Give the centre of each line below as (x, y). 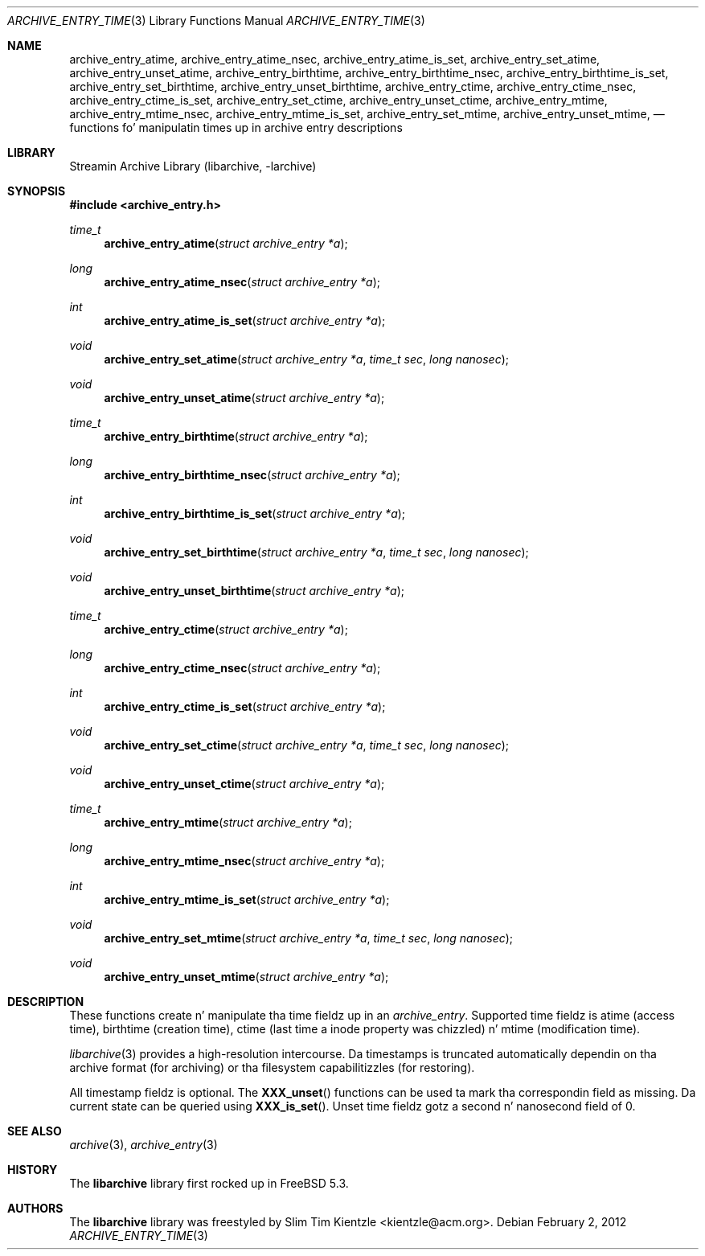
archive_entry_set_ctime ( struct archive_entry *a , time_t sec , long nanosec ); (307, 745)
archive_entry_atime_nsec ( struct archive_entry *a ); (242, 282)
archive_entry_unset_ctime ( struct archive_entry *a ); (244, 784)
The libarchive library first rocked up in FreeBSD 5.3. (209, 1183)
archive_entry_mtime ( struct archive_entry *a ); (228, 822)
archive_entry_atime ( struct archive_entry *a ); (226, 243)
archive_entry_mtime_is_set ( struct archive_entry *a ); (247, 899)
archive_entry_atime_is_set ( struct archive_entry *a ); (245, 320)
